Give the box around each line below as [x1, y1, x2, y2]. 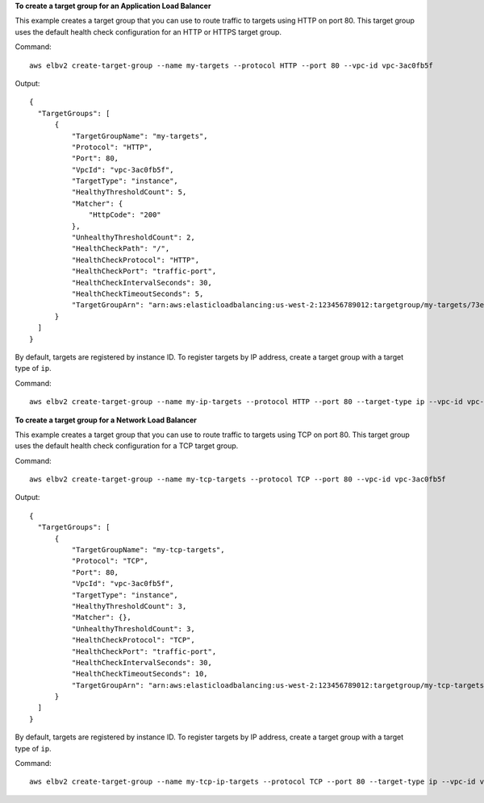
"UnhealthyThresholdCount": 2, [71, 233, 195, 242]
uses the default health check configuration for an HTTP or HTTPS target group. [15, 27, 282, 36]
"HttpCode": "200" [89, 210, 161, 219]
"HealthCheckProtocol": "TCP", [71, 635, 195, 645]
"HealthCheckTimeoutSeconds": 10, [71, 669, 209, 679]
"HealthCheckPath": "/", [71, 244, 170, 253]
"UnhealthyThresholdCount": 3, [71, 624, 195, 633]
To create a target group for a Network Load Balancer [15, 415, 198, 425]
